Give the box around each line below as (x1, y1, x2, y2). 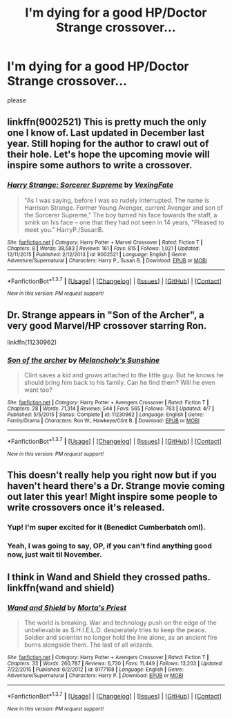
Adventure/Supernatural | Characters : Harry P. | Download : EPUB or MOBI (7, 672, 184, 679)
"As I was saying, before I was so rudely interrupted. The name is (23, 196, 210, 204)
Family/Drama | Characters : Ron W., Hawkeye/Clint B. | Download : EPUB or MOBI (7, 418, 200, 424)
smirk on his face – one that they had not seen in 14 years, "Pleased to (23, 218, 224, 226)
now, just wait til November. (7, 550, 102, 559)
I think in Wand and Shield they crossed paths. (7, 571, 211, 583)
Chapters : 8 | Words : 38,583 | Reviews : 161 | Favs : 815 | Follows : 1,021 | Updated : (7, 244, 200, 252)
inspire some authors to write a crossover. (7, 159, 193, 171)
